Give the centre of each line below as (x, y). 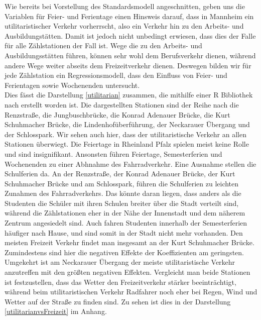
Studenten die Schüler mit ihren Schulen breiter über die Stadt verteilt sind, (122, 203)
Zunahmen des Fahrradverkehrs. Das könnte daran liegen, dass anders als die (123, 193)
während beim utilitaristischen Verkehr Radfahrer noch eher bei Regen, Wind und (131, 292)
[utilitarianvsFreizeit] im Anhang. (56, 311)
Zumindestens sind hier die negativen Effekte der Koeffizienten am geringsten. (124, 252)
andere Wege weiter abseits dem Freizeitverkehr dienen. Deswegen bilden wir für (128, 65)
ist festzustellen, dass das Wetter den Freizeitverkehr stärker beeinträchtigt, (120, 282)
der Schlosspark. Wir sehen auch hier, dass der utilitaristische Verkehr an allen (125, 134)
